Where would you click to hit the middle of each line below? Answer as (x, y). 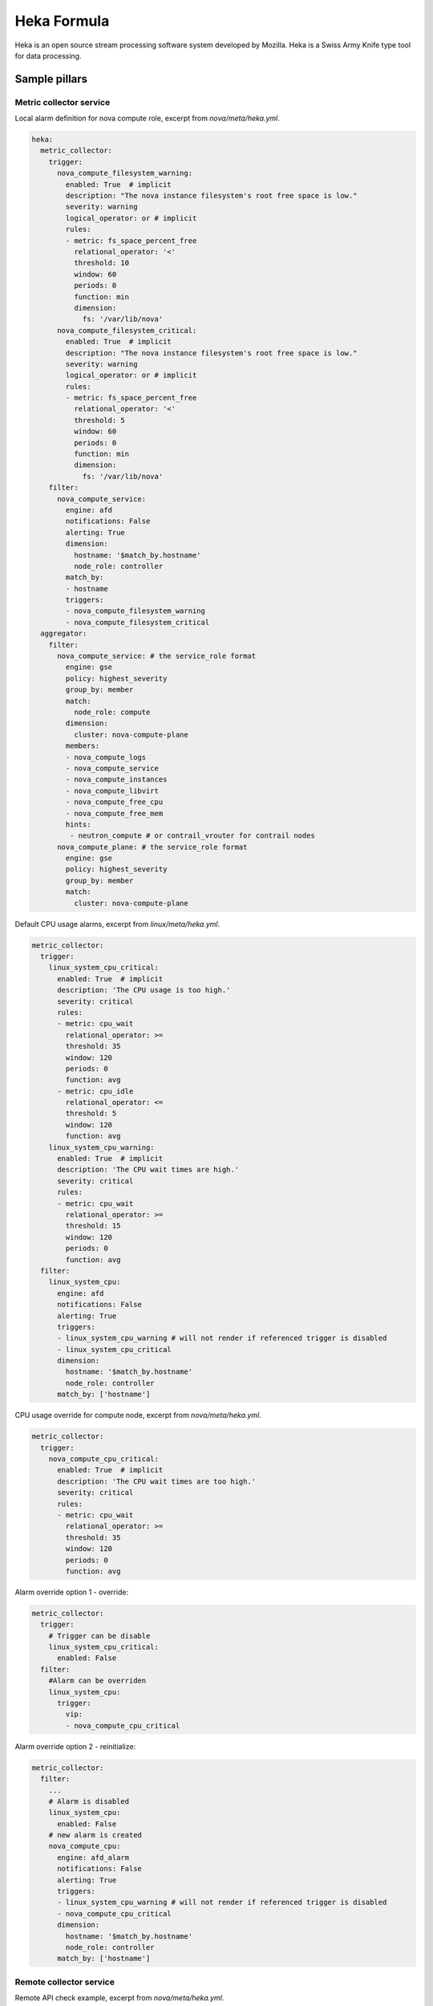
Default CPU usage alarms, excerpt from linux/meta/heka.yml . (117, 924)
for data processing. (48, 55)
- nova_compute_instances (116, 780)
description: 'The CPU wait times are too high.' (157, 1481)
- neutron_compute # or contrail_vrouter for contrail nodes (192, 836)
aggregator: (64, 633)
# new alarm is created (95, 1835)
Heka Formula (62, 21)
